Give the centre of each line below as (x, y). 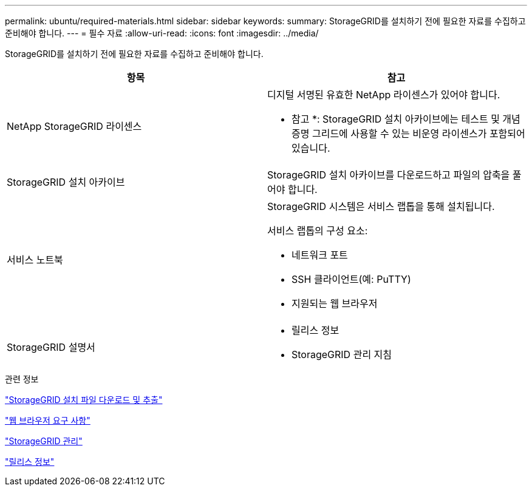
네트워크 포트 (320, 255)
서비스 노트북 (35, 260)
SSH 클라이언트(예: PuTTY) (351, 279)
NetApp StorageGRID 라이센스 (74, 126)
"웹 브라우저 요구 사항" (48, 420)
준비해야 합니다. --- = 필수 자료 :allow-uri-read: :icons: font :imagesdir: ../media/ (162, 33)
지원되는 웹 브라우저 (335, 303)
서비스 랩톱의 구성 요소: (318, 231)
